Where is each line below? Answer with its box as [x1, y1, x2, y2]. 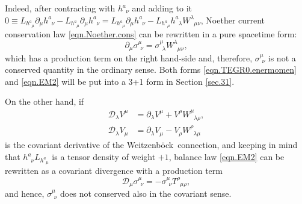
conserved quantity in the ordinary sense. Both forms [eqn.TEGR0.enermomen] [5, 63, 297, 76]
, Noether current [200, 13, 265, 26]
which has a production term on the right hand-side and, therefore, [5, 51, 253, 64]
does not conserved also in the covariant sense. [60, 187, 232, 200]
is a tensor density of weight [52, 150, 156, 163]
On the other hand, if [5, 95, 84, 108]
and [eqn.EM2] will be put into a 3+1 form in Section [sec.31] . [5, 75, 235, 87]
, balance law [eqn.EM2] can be [168, 150, 285, 163]
